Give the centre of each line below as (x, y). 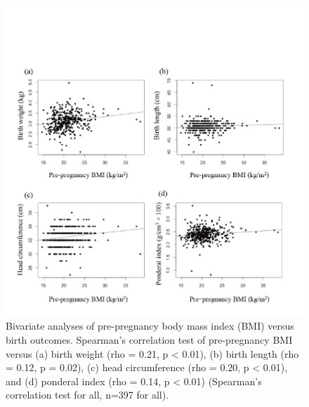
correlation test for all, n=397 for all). (87, 395)
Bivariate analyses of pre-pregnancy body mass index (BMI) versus (150, 326)
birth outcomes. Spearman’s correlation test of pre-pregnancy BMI (149, 340)
